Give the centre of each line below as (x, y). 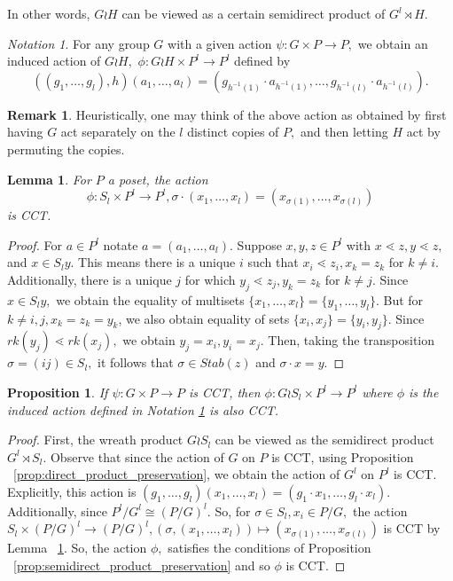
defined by (262, 61)
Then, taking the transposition (351, 340)
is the (424, 392)
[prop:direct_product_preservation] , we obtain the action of (177, 474)
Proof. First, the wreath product (95, 440)
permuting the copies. (66, 149)
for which (210, 279)
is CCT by (412, 528)
